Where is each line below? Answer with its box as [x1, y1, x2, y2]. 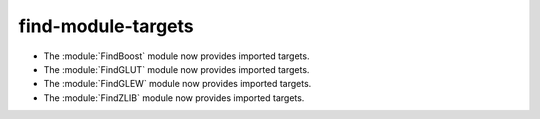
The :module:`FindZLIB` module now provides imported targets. [43, 91, 305, 104]
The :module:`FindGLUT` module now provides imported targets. [43, 63, 310, 75]
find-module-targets [18, 15, 194, 37]
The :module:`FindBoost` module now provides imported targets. [43, 50, 310, 62]
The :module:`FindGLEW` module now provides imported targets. [43, 78, 312, 90]
